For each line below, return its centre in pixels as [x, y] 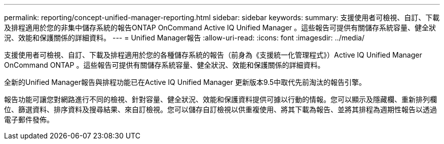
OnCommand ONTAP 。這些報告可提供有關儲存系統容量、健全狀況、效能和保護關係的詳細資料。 [164, 65]
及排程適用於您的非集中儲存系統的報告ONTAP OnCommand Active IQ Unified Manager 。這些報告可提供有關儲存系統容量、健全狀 [220, 28]
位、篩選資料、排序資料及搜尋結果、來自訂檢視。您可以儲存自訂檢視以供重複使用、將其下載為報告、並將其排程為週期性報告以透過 [220, 109]
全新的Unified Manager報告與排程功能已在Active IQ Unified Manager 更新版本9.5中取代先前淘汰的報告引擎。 [185, 82]
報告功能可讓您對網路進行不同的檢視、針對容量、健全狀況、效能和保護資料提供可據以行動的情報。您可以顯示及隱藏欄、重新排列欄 [220, 99]
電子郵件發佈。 [29, 119]
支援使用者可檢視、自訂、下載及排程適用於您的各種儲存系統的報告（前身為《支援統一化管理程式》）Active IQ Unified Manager [213, 55]
